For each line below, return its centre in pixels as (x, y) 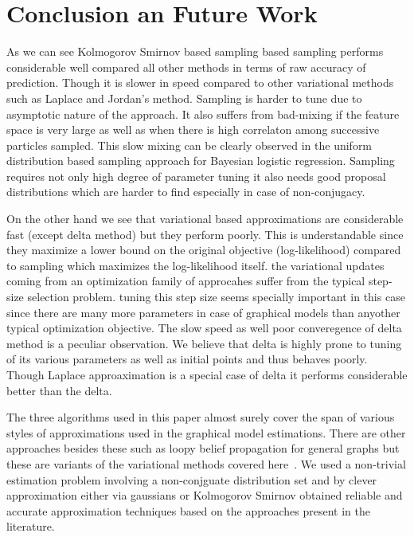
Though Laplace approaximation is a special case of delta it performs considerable (207, 374)
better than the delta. (59, 390)
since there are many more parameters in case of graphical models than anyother (203, 312)
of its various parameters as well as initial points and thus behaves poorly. (187, 359)
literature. (31, 526)
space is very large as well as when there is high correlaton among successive (193, 129)
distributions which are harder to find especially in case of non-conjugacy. (186, 192)
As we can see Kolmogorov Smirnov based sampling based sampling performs (195, 51)
